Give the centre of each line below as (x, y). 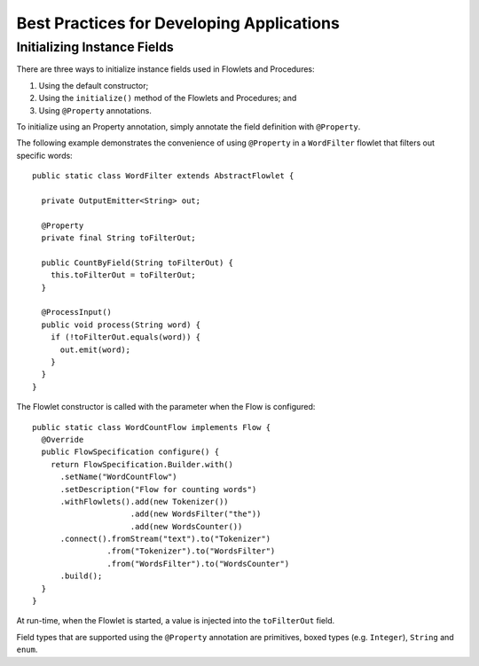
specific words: (44, 155)
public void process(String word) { (121, 325)
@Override (63, 439)
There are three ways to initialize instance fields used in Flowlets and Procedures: (165, 69)
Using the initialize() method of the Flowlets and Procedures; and (168, 98)
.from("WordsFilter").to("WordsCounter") (198, 564)
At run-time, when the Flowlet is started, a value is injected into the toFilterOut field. (176, 621)
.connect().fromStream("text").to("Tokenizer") (165, 539)
